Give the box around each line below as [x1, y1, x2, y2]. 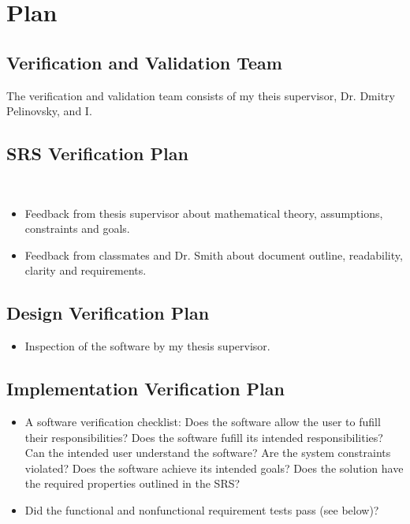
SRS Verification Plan [6, 141, 188, 166]
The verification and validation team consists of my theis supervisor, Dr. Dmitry [6, 87, 395, 103]
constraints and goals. [24, 220, 130, 237]
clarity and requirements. [24, 262, 147, 279]
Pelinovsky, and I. [6, 103, 92, 119]
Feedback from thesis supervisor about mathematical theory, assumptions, [24, 204, 383, 221]
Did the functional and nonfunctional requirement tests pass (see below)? [24, 501, 379, 518]
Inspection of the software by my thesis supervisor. [24, 338, 270, 354]
